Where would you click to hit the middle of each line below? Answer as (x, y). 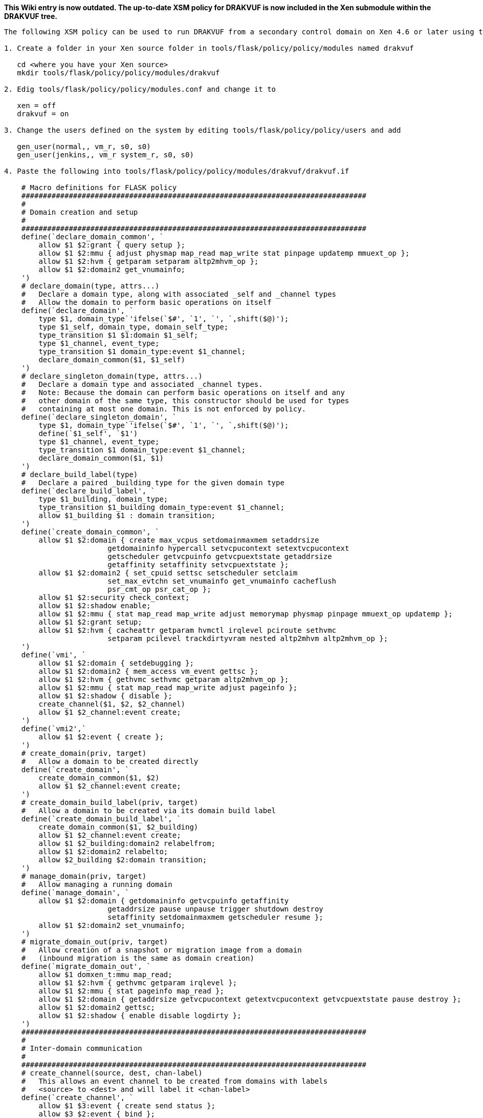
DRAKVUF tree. (31, 16)
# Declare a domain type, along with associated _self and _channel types (179, 294)
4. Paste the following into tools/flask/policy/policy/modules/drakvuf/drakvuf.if (177, 171)
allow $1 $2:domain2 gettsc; (97, 1007)
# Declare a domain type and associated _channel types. (142, 384)
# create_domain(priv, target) (84, 753)
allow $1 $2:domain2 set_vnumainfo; (112, 925)
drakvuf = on (43, 114)
